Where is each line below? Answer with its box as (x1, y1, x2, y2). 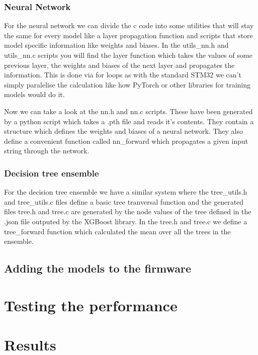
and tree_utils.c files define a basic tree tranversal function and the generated (4, 196, 244, 207)
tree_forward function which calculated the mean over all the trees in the (4, 226, 231, 236)
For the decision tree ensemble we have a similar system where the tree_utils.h (4, 187, 247, 197)
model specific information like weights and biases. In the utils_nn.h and (4, 40, 229, 50)
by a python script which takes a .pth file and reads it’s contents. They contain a (4, 116, 254, 126)
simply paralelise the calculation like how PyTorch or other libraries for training (4, 79, 250, 90)
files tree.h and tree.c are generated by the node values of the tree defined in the (4, 206, 251, 217)
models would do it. (4, 89, 65, 100)
